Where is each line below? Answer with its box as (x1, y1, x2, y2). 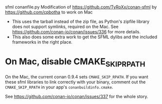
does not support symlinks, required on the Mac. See (12, 24, 119, 30)
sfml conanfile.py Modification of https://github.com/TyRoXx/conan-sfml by (5, 4, 157, 10)
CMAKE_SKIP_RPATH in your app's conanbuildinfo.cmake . (5, 84, 113, 90)
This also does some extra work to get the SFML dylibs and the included (12, 34, 157, 40)
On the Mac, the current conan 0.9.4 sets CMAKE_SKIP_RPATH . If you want (5, 74, 148, 79)
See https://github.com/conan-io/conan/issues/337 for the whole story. (5, 93, 148, 99)
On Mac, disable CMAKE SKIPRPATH (5, 56, 145, 69)
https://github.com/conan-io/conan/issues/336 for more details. (12, 29, 141, 34)
